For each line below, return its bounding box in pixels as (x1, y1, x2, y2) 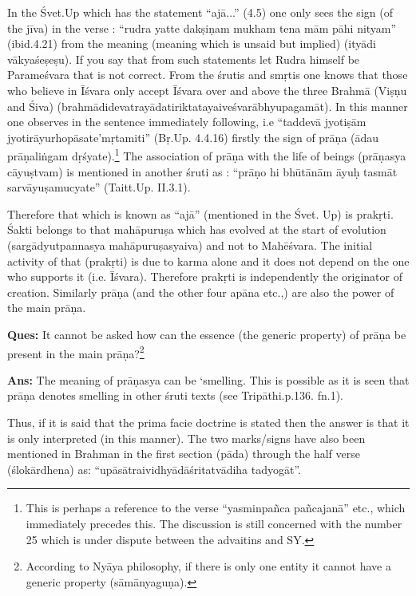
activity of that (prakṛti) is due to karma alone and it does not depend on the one (7, 252, 410, 269)
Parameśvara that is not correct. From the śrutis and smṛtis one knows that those (7, 66, 408, 83)
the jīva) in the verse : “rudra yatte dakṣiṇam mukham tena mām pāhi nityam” (7, 19, 397, 36)
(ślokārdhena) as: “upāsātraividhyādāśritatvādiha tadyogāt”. (7, 460, 301, 477)
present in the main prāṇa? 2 (7, 342, 145, 361)
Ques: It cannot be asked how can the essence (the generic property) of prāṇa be (7, 326, 406, 342)
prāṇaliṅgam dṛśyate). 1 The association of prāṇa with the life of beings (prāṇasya (7, 145, 406, 164)
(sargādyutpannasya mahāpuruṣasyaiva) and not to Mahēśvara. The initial (7, 236, 373, 253)
